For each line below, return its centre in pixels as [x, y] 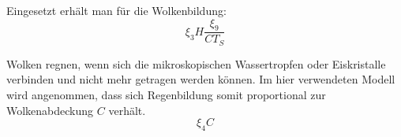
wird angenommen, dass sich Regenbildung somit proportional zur [166, 95]
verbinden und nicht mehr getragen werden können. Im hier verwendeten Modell [201, 79]
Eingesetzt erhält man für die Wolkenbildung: [116, 10]
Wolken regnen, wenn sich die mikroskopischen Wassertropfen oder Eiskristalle [196, 63]
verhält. [127, 110]
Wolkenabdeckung [50, 110]
